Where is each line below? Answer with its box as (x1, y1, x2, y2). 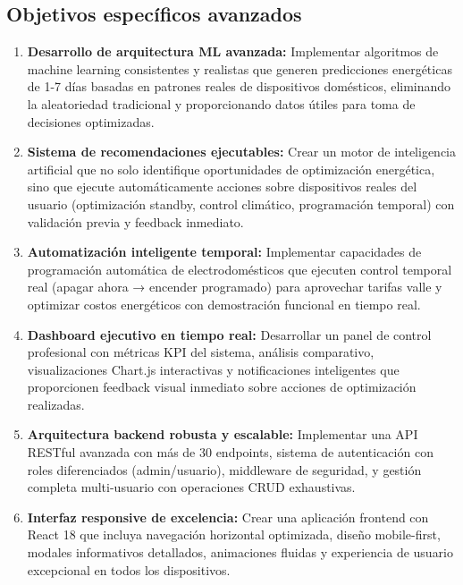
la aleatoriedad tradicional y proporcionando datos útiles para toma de (27, 94, 416, 113)
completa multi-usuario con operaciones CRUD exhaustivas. (27, 478, 356, 496)
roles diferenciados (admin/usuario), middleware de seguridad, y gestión (27, 460, 422, 479)
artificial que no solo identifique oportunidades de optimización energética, (27, 159, 435, 178)
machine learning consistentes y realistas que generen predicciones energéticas (27, 59, 452, 78)
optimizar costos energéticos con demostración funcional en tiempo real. (27, 294, 421, 313)
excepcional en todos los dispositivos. (27, 560, 231, 579)
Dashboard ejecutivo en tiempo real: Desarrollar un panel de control (27, 325, 432, 343)
